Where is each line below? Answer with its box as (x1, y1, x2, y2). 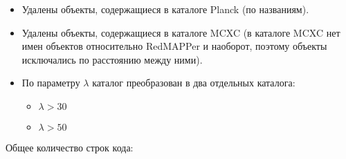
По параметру (21, 75, 80, 90)
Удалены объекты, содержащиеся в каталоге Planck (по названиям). (21, 2, 309, 16)
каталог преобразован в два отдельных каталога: (92, 75, 295, 90)
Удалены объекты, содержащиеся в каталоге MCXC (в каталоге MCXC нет (21, 25, 340, 39)
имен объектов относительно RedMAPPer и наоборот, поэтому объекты (21, 39, 327, 53)
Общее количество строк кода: (6, 140, 134, 154)
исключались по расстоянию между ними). (21, 52, 203, 66)
